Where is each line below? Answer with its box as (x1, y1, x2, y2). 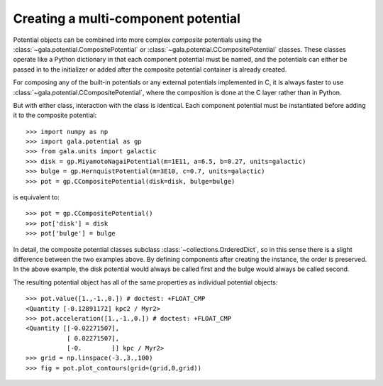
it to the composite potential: (13, 111, 97, 120)
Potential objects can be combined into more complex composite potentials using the (13, 35, 262, 44)
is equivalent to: (13, 193, 60, 202)
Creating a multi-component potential (13, 11, 241, 26)
